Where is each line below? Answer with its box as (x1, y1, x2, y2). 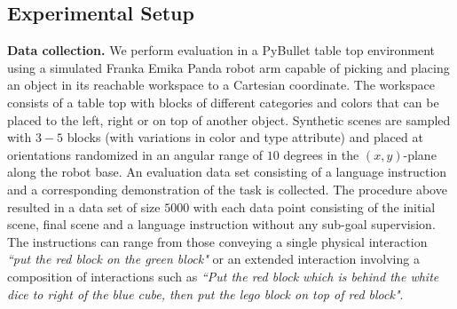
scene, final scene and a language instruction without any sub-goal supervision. (7, 215, 436, 234)
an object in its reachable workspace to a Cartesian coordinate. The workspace (7, 75, 435, 94)
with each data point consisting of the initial (193, 197, 436, 216)
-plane (403, 145, 437, 163)
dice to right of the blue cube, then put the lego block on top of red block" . (7, 284, 404, 303)
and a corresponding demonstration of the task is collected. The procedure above (7, 179, 447, 198)
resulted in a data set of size (7, 197, 161, 216)
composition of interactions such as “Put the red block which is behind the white (7, 266, 439, 285)
